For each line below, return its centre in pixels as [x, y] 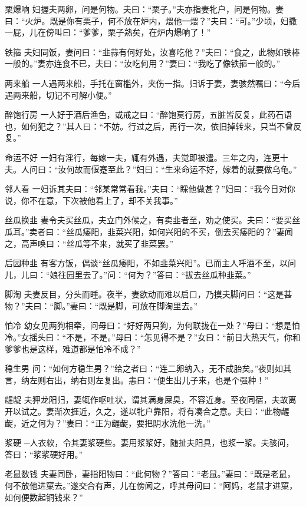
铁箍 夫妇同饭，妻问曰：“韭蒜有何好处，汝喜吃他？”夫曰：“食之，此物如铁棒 [152, 52]
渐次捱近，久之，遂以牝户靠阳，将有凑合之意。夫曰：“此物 [167, 411]
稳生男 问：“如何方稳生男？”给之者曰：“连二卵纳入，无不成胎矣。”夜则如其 [148, 368]
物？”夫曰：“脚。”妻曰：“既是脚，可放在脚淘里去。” [101, 305]
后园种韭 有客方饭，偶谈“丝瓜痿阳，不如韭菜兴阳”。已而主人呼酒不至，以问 [150, 263]
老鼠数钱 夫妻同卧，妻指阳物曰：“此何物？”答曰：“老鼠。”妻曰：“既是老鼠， [150, 474]
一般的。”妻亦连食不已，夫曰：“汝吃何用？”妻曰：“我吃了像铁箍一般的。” [143, 63]
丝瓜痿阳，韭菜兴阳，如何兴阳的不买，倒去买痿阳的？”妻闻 [180, 231]
